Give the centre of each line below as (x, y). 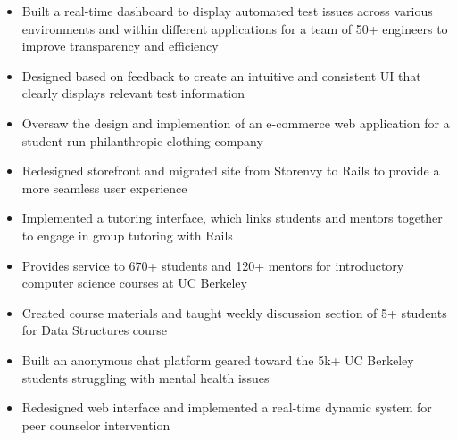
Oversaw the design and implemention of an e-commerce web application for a (236, 122)
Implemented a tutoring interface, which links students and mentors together (232, 218)
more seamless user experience (104, 187)
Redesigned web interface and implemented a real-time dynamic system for (227, 407)
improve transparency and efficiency (120, 46)
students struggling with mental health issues (145, 377)
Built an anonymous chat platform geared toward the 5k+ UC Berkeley (218, 359)
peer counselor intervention (96, 424)
